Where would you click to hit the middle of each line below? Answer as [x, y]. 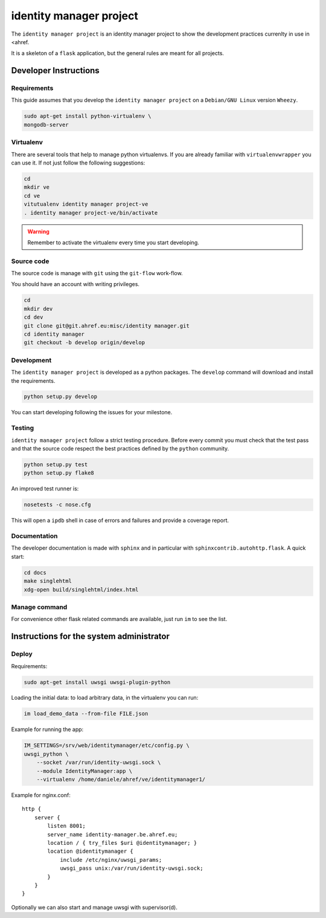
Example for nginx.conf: [41, 795]
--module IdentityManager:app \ [85, 771]
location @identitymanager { [91, 851]
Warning [38, 231]
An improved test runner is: [45, 489]
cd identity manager [54, 334]
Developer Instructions [55, 70]
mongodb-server [46, 125]
